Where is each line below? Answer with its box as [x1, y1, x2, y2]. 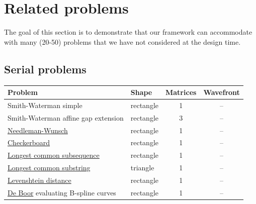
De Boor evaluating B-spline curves [8, 187, 116, 197]
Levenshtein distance [8, 174, 71, 185]
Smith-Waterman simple [8, 99, 82, 110]
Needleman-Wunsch [8, 125, 68, 135]
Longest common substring [8, 162, 91, 173]
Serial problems [4, 61, 87, 76]
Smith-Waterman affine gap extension [8, 112, 124, 123]
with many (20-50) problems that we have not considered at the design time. [4, 36, 241, 47]
